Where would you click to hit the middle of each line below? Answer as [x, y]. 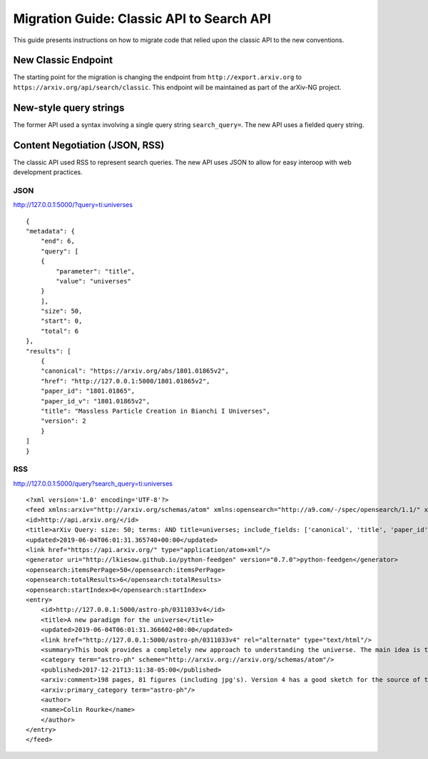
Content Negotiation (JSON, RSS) [89, 145]
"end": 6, [57, 241]
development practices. [48, 172]
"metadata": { [50, 231]
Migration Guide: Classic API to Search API [142, 19]
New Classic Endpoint [63, 60]
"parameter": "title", [96, 271]
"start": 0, [61, 321]
